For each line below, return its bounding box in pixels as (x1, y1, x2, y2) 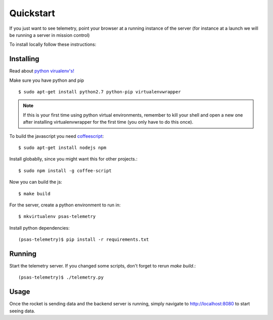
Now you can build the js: (9, 179, 63, 185)
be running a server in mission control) (9, 32, 90, 38)
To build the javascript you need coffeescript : (9, 133, 104, 139)
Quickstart (9, 8, 56, 19)
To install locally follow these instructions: (9, 41, 97, 47)
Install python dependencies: (9, 225, 70, 231)
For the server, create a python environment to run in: (9, 202, 121, 208)
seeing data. (9, 308, 35, 314)
